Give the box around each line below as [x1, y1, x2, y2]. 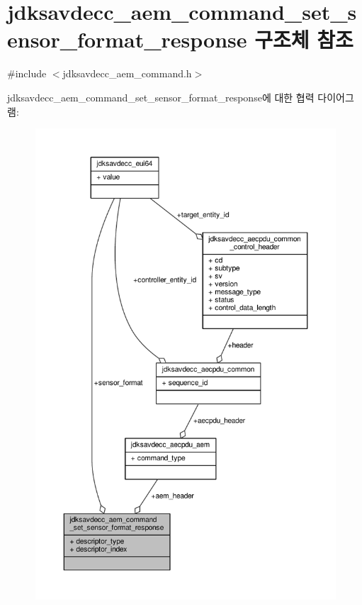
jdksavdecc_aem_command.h [62, 66, 192, 81]
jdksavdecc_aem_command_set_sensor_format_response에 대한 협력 [7, 89, 315, 104]
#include [7, 66, 47, 81]
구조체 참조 [254, 25, 353, 54]
